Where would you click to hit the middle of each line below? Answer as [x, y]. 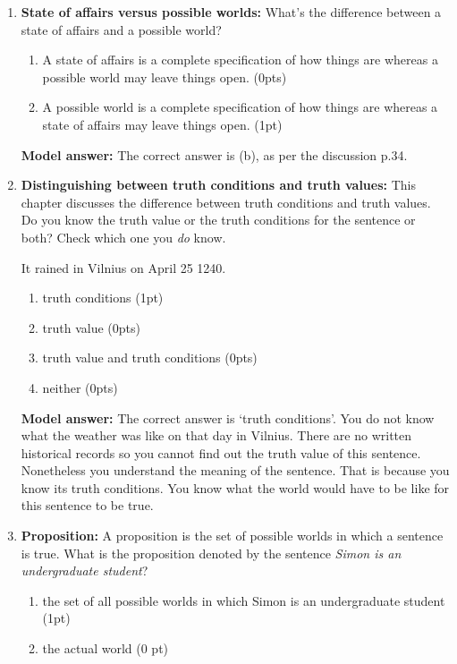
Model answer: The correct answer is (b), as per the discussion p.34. [214, 154]
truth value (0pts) [92, 327]
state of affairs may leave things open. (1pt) [162, 124]
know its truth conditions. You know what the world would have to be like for [235, 487]
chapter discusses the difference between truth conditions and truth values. [226, 202]
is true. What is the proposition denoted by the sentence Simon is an [211, 553]
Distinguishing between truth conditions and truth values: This [218, 185]
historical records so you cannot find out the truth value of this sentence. [221, 452]
